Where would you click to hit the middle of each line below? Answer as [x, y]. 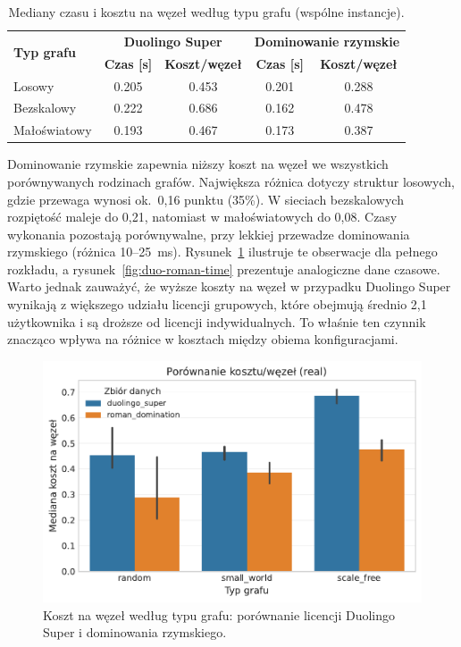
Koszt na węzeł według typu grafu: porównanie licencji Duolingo [219, 614]
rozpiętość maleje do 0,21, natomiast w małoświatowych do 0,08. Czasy [202, 217]
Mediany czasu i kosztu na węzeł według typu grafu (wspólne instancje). [206, 12]
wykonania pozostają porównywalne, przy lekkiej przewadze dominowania [209, 234]
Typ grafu [45, 52]
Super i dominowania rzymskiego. [135, 632]
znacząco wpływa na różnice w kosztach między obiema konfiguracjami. [203, 339]
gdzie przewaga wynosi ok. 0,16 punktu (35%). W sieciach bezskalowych [205, 199]
